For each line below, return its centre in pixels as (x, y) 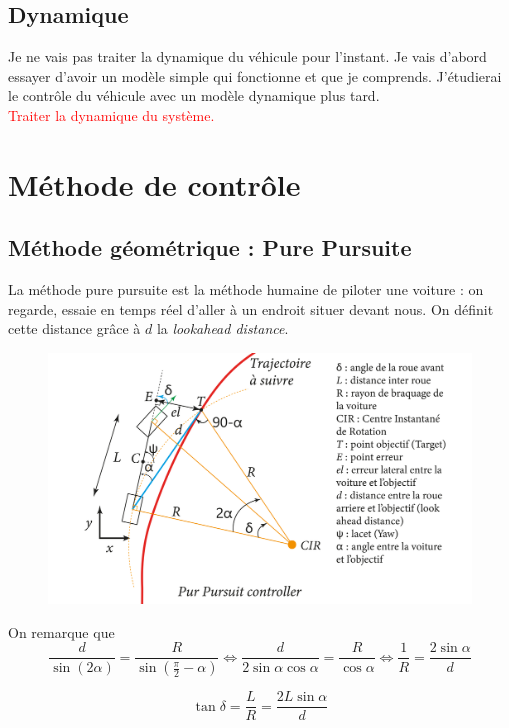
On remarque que (61, 631)
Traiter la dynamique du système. (111, 114)
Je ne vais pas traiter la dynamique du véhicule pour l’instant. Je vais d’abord (247, 56)
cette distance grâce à (74, 328)
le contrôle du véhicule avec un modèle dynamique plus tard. (194, 95)
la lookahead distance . (222, 328)
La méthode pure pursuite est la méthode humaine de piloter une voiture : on (246, 289)
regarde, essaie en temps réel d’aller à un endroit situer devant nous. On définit (251, 308)
